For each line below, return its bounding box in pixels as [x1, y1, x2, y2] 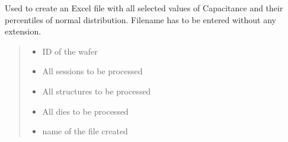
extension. [5, 25, 41, 37]
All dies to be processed [42, 105, 129, 117]
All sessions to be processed [42, 65, 143, 77]
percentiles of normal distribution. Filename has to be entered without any [5, 13, 276, 26]
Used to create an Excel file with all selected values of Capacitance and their [5, 2, 283, 14]
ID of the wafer [42, 45, 98, 57]
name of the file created [42, 125, 128, 137]
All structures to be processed [42, 84, 151, 97]
